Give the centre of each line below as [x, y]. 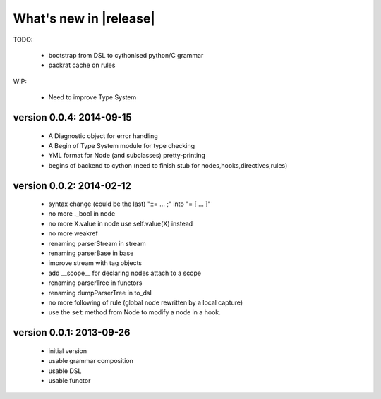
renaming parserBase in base [91, 253]
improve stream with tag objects [95, 263]
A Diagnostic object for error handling [103, 136]
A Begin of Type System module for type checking [122, 145]
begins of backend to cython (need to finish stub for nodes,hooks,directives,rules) [168, 165]
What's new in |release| [84, 18]
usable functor [69, 380]
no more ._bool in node [82, 214]
